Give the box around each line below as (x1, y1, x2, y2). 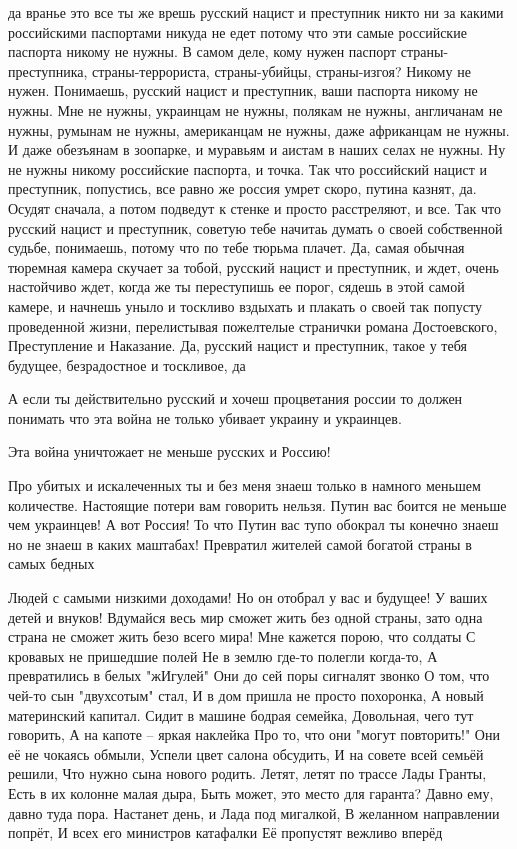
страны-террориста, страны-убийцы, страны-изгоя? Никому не (92, 60, 471, 81)
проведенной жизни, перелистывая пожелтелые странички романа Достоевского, (8, 315, 498, 336)
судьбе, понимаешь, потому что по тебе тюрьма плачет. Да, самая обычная (8, 237, 465, 258)
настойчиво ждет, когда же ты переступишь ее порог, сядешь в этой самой (8, 276, 465, 297)
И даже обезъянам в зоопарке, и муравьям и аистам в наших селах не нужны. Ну (8, 139, 506, 160)
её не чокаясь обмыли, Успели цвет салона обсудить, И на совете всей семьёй (8, 743, 484, 764)
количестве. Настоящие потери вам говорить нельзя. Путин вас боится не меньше (8, 494, 507, 515)
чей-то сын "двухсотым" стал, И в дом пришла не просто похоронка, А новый (8, 685, 484, 705)
